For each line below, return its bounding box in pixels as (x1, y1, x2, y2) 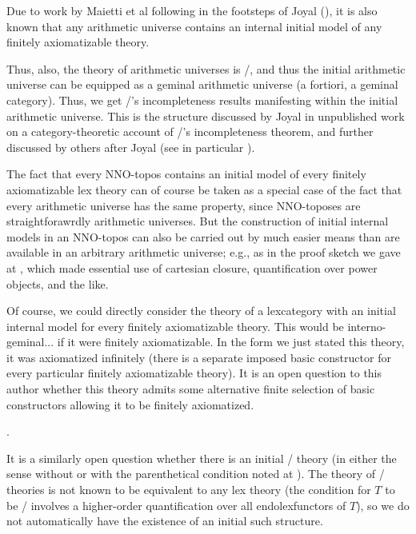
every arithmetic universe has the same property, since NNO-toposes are (6, 197, 361, 213)
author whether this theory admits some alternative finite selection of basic (6, 381, 375, 397)
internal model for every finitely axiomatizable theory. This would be (6, 317, 344, 334)
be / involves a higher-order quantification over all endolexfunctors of (6, 496, 346, 513)
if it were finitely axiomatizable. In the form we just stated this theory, (57, 333, 405, 350)
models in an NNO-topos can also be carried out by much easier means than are (6, 228, 400, 245)
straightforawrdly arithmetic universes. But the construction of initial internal (6, 213, 389, 229)
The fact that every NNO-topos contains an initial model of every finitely (6, 165, 366, 182)
